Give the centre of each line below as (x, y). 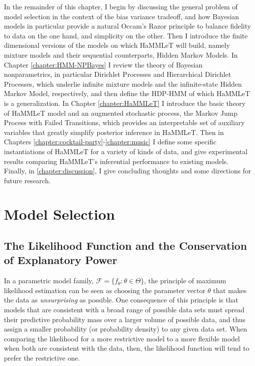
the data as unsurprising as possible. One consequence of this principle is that (121, 300)
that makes (230, 290)
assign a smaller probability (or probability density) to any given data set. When (126, 329)
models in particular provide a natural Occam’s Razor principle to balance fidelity (127, 26)
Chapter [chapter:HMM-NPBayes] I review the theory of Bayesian (103, 64)
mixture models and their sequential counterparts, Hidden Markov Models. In (121, 54)
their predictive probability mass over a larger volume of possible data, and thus (125, 319)
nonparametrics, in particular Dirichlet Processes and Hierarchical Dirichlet (118, 74)
